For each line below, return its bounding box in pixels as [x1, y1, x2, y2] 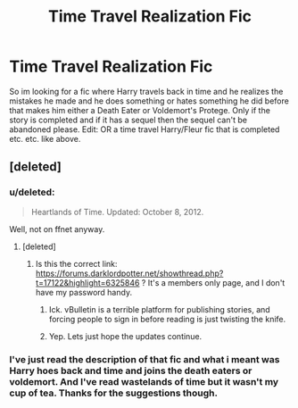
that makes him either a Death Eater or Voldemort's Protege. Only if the [9, 104, 270, 115]
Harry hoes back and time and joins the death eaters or [9, 364, 252, 377]
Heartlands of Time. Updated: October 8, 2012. [30, 206, 204, 217]
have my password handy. [35, 287, 132, 297]
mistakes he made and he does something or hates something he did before [9, 96, 290, 106]
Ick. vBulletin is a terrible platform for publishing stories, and [48, 304, 270, 314]
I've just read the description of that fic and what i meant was [9, 353, 280, 365]
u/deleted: [9, 186, 55, 198]
